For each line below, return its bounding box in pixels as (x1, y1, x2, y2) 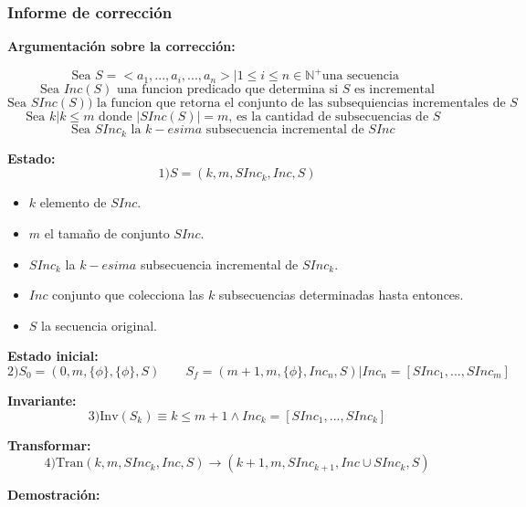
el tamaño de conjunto (44, 223, 170, 242)
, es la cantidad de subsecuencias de (228, 111, 429, 124)
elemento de (39, 193, 107, 212)
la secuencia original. (41, 315, 157, 334)
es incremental (353, 83, 435, 97)
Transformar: (7, 435, 91, 454)
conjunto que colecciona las (52, 285, 205, 304)
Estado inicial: (7, 346, 99, 365)
